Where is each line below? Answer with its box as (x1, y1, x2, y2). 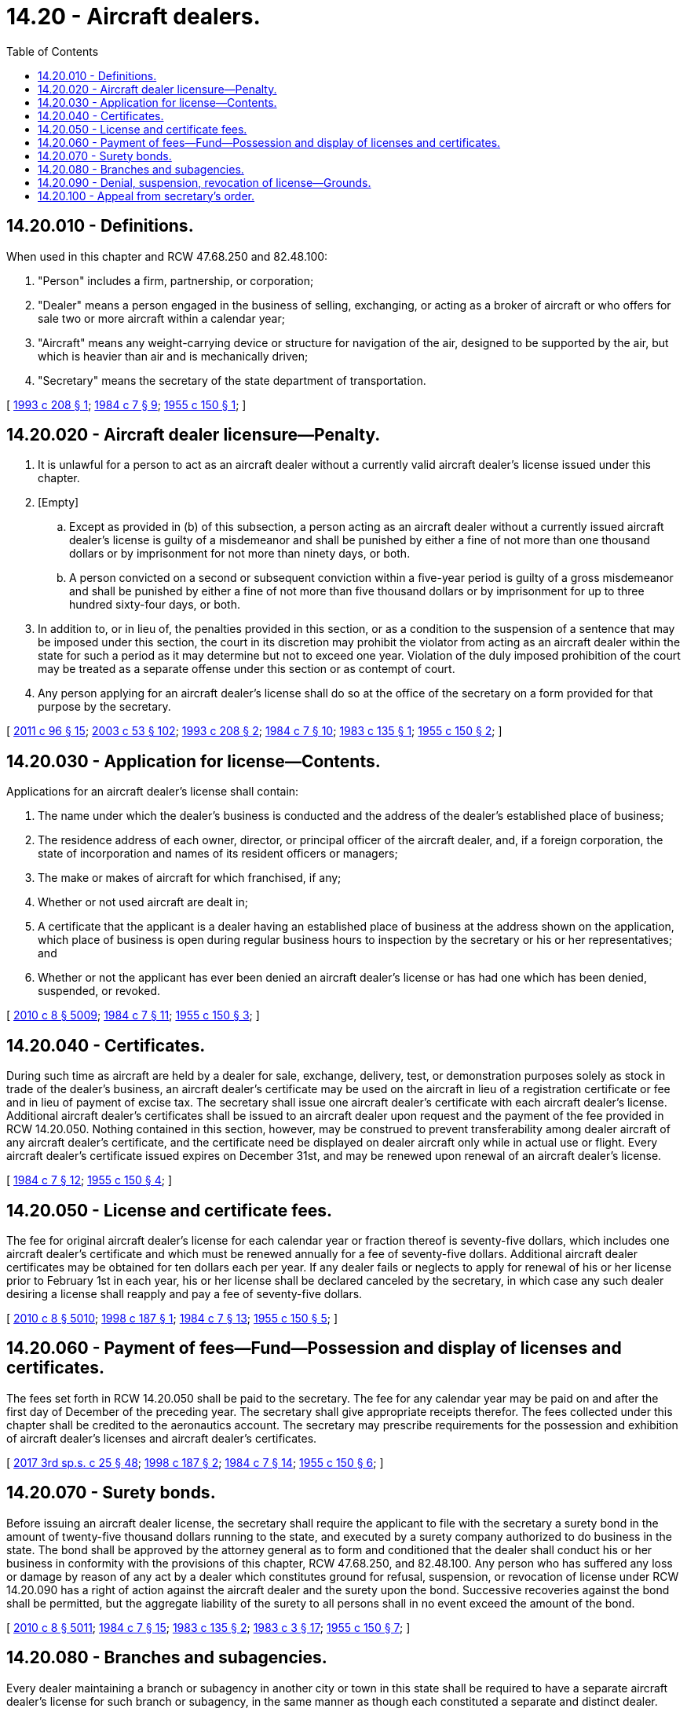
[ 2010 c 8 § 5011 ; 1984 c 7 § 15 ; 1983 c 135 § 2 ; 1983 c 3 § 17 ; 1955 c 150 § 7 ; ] (6, 1620, 411, 1634)
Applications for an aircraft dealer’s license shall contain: (6, 785, 299, 799)
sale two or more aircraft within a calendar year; (38, 311, 285, 325)
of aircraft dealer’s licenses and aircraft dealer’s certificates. (6, 1431, 317, 1445)
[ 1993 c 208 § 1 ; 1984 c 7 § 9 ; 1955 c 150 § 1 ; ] (6, 397, 247, 412)
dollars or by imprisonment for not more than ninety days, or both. (69, 547, 411, 561)
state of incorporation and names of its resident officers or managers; (38, 847, 398, 861)
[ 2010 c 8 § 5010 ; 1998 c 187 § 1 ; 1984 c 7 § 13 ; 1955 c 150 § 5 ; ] (6, 1311, 338, 1325)
